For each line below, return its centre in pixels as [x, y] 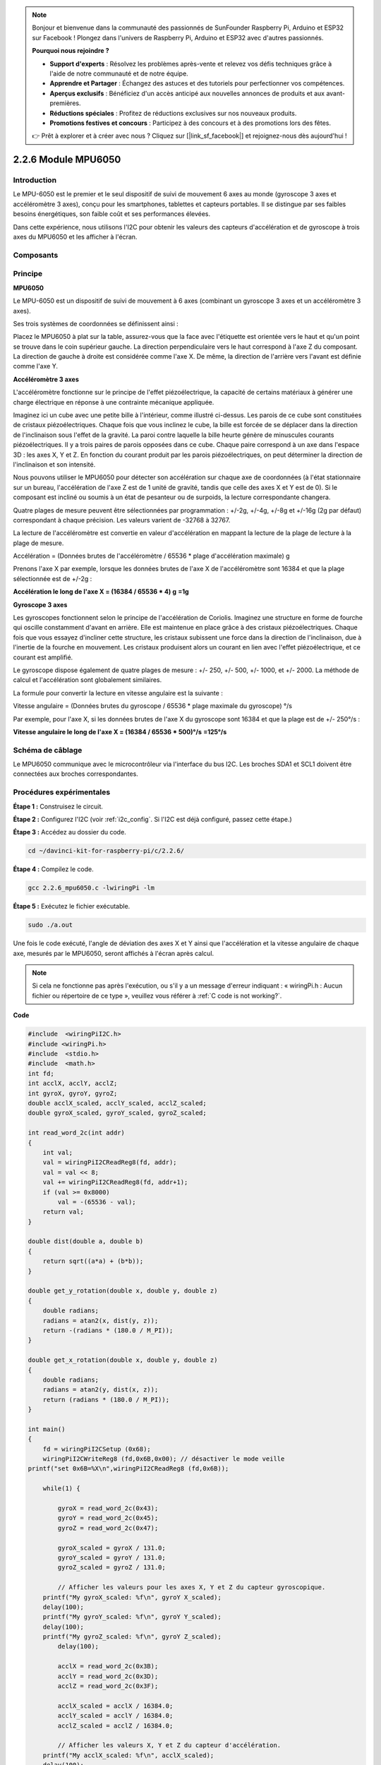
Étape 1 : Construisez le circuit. [58, 806]
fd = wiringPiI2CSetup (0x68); [97, 1449]
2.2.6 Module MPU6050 [67, 160]
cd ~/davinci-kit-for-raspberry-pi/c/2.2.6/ [106, 851]
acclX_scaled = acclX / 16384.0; [115, 1706]
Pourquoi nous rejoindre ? [71, 51]
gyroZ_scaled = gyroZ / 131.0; [111, 1568]
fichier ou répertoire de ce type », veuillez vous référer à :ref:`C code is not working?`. [157, 995]
